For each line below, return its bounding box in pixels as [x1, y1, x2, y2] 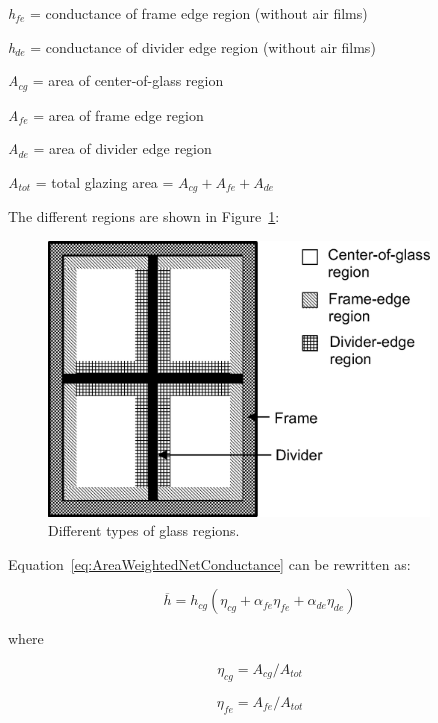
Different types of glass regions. [48, 520, 240, 541]
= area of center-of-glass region [32, 70, 224, 91]
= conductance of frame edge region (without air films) [29, 3, 368, 23]
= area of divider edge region [33, 138, 212, 159]
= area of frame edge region [33, 104, 204, 125]
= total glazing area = [35, 171, 174, 192]
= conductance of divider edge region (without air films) [30, 36, 376, 57]
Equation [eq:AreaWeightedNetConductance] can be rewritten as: [8, 553, 411, 574]
